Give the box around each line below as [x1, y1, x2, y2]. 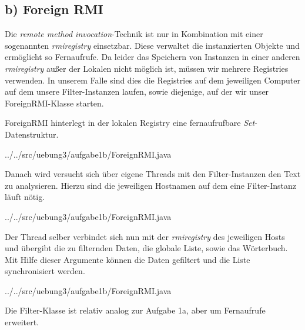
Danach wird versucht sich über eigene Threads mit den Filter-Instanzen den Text [5, 168, 301, 180]
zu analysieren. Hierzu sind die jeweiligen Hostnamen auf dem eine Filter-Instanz [5, 179, 297, 191]
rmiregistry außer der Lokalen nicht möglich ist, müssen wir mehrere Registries [5, 62, 289, 74]
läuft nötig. [5, 191, 45, 203]
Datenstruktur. [5, 128, 59, 140]
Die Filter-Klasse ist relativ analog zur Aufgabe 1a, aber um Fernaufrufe [5, 304, 266, 316]
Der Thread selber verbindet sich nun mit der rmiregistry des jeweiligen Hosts [5, 230, 285, 242]
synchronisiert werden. [5, 265, 85, 277]
